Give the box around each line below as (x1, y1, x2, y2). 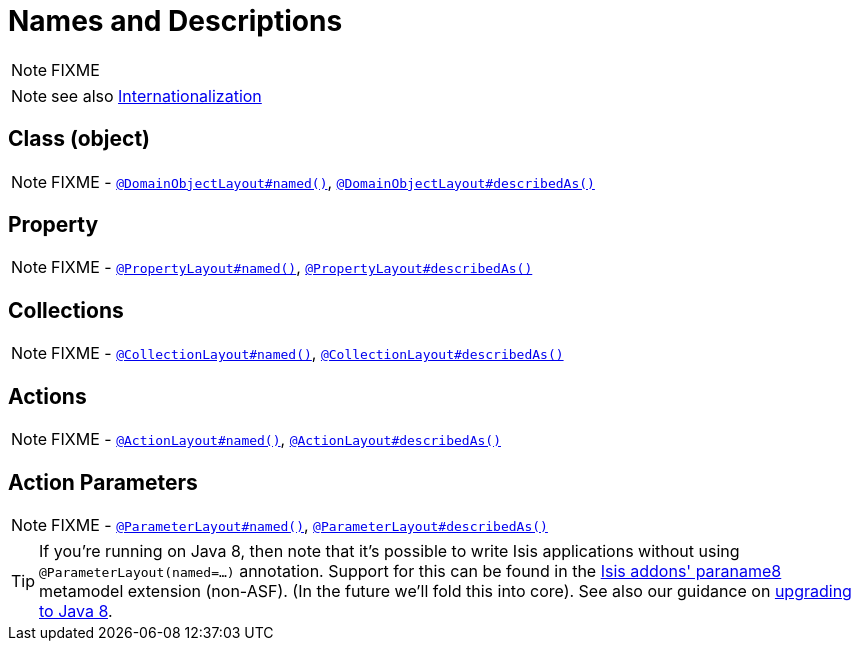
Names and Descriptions (8, 4, 343, 38)
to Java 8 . (39, 600, 113, 621)
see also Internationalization (51, 85, 262, 106)
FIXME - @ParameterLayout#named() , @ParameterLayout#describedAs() (51, 514, 548, 535)
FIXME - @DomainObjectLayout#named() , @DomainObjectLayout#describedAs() (51, 171, 595, 192)
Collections (8, 297, 124, 323)
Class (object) (8, 126, 150, 152)
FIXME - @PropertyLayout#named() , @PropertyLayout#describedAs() (51, 257, 533, 278)
